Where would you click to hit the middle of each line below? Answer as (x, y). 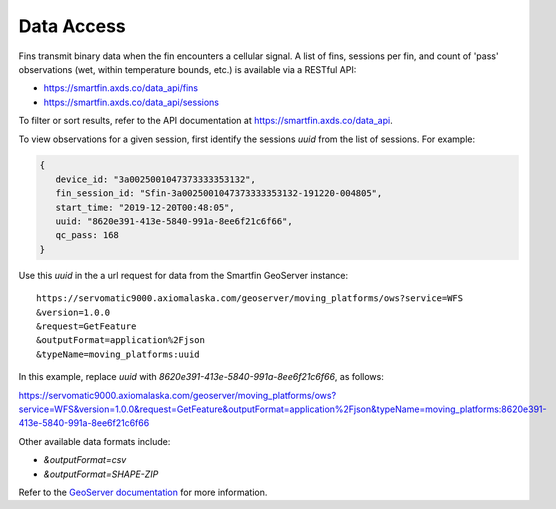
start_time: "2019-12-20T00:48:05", (145, 207)
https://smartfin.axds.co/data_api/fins (121, 88)
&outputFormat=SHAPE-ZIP (101, 474)
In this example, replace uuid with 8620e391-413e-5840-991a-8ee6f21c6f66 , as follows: (201, 377)
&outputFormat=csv (85, 460)
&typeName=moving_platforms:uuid (118, 354)
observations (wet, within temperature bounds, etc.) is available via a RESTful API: (187, 69)
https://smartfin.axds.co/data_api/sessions (131, 102)
